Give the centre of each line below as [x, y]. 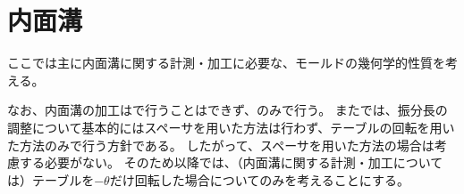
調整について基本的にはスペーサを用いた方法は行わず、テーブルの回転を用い [231, 127]
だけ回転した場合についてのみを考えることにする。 [259, 179]
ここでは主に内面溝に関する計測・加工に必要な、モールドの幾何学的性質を [226, 63]
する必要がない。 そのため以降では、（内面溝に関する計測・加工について [231, 162]
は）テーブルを [51, 179]
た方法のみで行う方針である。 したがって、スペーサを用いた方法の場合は [221, 145]
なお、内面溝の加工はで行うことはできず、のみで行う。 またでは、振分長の [228, 110]
